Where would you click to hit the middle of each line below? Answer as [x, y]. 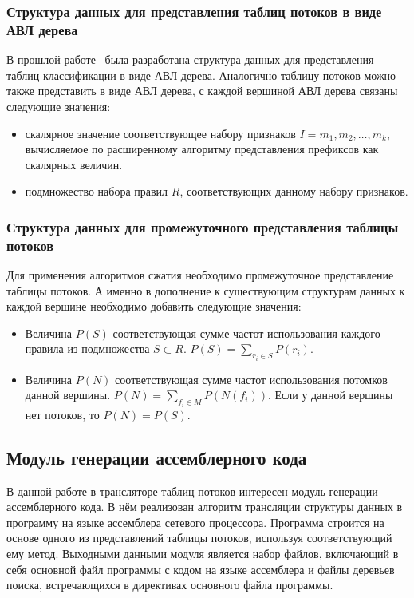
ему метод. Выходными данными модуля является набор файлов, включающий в [203, 554]
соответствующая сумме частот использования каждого [246, 333]
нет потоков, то [62, 414]
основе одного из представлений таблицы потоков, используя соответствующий [199, 538]
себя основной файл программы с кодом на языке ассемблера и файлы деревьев [201, 569]
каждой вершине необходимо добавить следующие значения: [154, 306]
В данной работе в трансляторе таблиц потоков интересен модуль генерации [192, 491]
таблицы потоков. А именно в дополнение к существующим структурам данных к [206, 290]
